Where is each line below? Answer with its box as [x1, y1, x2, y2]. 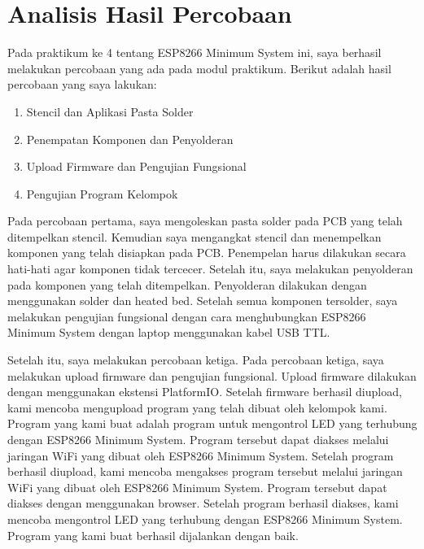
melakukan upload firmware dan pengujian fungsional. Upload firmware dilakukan [7, 367, 417, 384]
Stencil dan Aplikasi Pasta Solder [26, 102, 194, 120]
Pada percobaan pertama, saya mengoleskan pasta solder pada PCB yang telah [7, 212, 403, 229]
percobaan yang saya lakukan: [7, 76, 157, 93]
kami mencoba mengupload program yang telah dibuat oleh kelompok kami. [7, 399, 387, 416]
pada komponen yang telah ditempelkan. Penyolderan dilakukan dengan [7, 276, 367, 293]
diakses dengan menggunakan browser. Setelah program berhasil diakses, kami [7, 495, 399, 512]
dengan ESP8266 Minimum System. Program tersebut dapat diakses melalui [7, 431, 389, 447]
